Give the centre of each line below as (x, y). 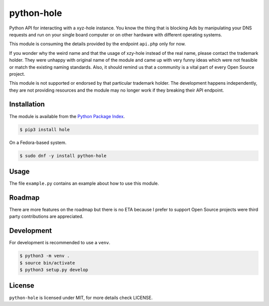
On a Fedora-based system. (38, 143)
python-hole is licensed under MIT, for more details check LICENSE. (81, 298)
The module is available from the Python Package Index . (67, 116)
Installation (27, 104)
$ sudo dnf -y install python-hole (63, 155)
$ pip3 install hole (45, 129)
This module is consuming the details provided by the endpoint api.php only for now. (98, 44)
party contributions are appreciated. (46, 216)
